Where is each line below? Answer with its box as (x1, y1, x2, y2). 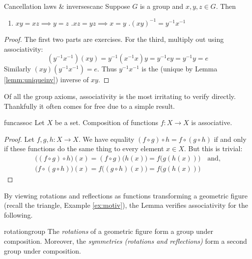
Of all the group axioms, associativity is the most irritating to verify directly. (4, 91, 236, 101)
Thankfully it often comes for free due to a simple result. (4, 100, 175, 111)
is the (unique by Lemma (141, 64, 218, 74)
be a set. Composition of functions (55, 117, 158, 128)
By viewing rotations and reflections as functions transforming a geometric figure (4, 190, 248, 200)
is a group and (140, 1, 183, 11)
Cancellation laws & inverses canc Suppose (4, 1, 130, 11)
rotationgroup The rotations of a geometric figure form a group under (4, 226, 213, 236)
